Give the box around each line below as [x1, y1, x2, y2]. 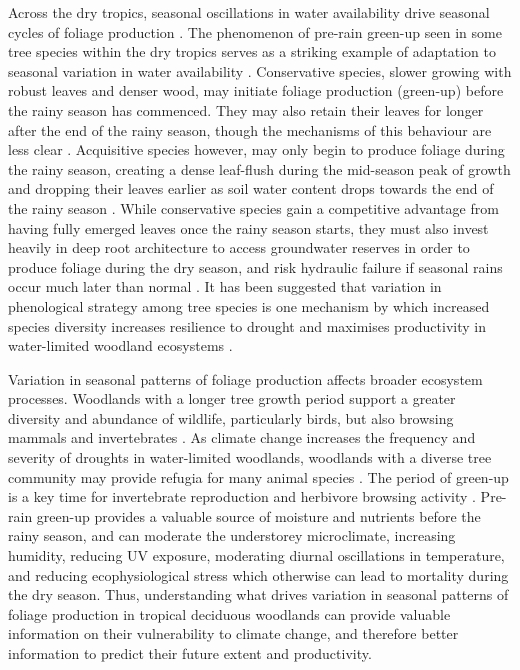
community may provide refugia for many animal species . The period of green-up [8, 466, 509, 487]
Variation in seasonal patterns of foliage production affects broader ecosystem [8, 368, 483, 389]
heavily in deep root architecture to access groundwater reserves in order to [8, 237, 470, 258]
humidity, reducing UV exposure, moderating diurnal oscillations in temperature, [8, 545, 505, 566]
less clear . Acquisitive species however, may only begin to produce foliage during [8, 139, 505, 160]
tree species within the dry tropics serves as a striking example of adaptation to [8, 41, 496, 62]
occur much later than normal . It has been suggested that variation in [8, 276, 442, 297]
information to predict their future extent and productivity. [8, 643, 372, 663]
